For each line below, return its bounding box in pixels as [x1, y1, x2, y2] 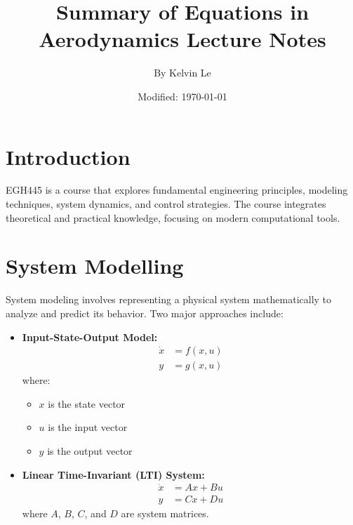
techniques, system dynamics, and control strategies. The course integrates [6, 197, 326, 211]
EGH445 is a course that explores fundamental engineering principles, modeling [6, 182, 348, 197]
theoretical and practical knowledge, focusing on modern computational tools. [6, 210, 340, 225]
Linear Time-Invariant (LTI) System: [22, 467, 205, 481]
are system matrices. [121, 506, 209, 521]
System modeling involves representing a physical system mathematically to [6, 292, 332, 307]
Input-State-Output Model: [22, 329, 158, 344]
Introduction [6, 142, 131, 171]
